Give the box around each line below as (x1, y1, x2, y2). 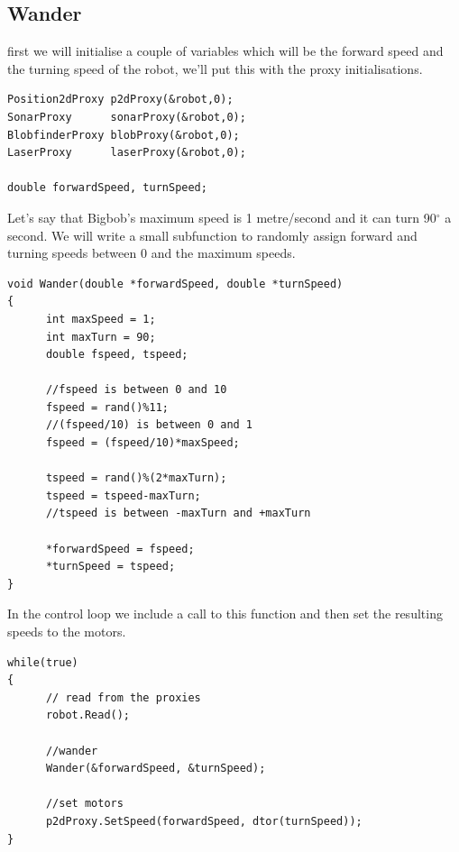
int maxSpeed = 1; (45, 312, 156, 325)
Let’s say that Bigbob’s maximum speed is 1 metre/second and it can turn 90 (7, 207, 436, 226)
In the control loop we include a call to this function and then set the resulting (7, 604, 443, 623)
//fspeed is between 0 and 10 (45, 383, 227, 397)
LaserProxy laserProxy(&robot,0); (7, 146, 246, 160)
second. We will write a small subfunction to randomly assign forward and (7, 225, 418, 244)
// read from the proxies (45, 691, 201, 704)
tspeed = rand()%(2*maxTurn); (45, 472, 227, 485)
